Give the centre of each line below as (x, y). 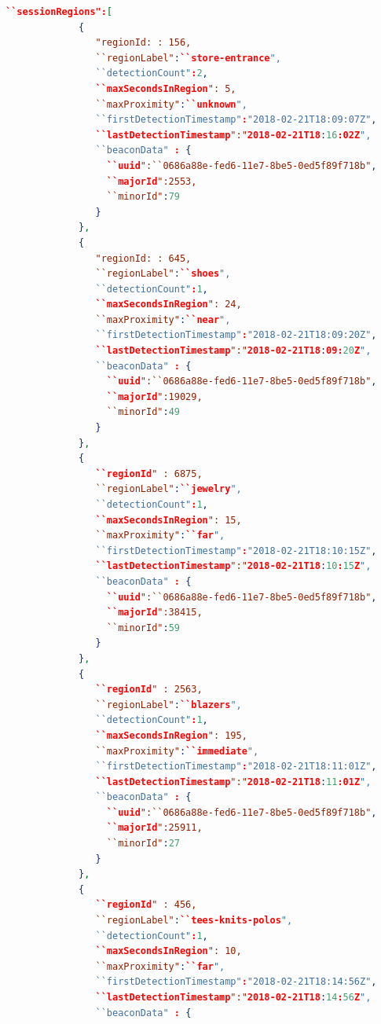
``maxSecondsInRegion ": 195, (171, 735)
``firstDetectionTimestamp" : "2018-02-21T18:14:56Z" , (236, 982)
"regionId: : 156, (143, 43)
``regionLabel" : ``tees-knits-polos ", (194, 921)
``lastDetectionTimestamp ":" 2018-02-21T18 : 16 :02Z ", (233, 135)
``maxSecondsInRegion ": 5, (166, 88)
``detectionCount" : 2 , (152, 73)
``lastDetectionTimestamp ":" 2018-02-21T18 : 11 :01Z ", (233, 782)
